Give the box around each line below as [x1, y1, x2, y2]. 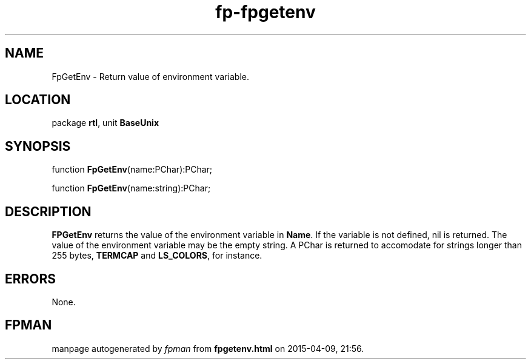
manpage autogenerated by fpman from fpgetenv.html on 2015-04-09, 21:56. [52, 343, 364, 354]
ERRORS [5, 271, 56, 286]
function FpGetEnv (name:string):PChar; [52, 183, 211, 194]
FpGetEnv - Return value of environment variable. [52, 71, 250, 82]
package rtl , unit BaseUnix [52, 117, 159, 128]
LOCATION [5, 92, 71, 108]
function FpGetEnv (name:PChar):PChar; [52, 164, 213, 175]
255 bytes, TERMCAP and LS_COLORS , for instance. [52, 250, 262, 261]
